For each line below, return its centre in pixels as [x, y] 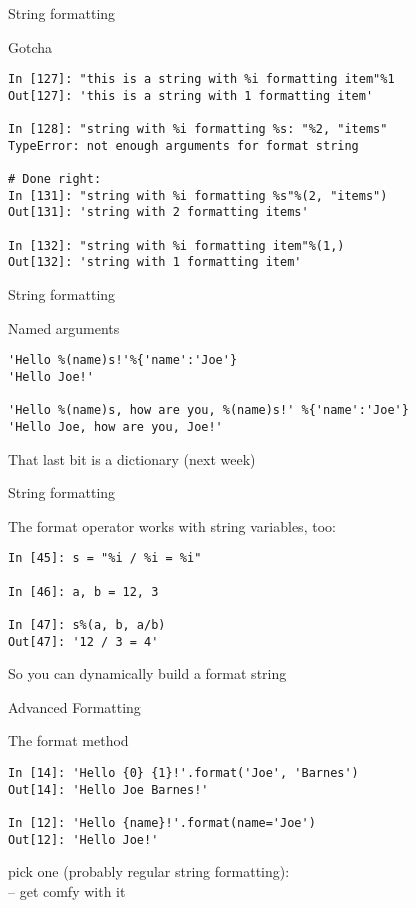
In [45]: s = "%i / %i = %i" [105, 558]
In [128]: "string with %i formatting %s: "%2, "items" [198, 129]
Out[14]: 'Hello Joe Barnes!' [108, 789]
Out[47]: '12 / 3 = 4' [83, 641]
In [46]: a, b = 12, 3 [83, 591]
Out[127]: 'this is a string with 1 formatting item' [191, 95]
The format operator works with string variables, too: [172, 525]
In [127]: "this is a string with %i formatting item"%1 [201, 79]
